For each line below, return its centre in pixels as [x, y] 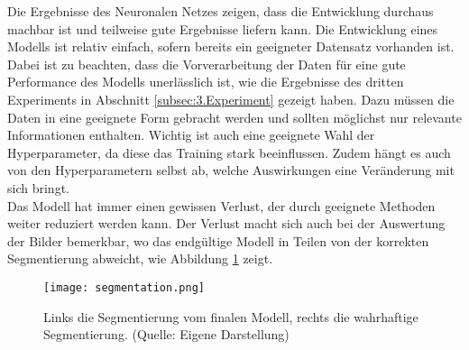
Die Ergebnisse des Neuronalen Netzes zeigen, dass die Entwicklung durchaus [221, 11]
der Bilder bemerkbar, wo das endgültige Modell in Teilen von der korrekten [218, 240]
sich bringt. [38, 187]
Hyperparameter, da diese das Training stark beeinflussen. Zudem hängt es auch [229, 152]
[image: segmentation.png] [124, 287]
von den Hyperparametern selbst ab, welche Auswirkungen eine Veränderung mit [231, 170]
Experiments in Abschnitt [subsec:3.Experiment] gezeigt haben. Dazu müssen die [231, 99]
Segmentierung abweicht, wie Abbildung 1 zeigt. [140, 258]
